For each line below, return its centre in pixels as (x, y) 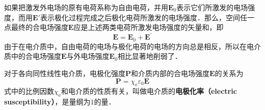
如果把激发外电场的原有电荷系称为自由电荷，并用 (86, 7)
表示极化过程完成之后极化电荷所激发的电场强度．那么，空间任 (143, 17)
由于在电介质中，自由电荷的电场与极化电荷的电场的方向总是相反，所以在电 (129, 46)
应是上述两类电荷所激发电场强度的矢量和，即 (149, 27)
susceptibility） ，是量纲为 (47, 102)
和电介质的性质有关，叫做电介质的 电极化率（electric (149, 91)
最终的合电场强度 (39, 27)
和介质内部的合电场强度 (170, 73)
